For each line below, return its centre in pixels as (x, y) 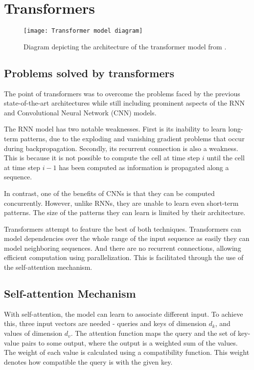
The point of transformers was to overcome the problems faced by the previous (122, 93)
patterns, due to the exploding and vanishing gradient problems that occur (132, 138)
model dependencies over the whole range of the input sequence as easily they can (127, 238)
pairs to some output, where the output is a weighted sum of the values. (130, 342)
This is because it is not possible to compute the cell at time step (102, 158)
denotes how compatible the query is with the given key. (88, 361)
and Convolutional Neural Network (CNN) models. (80, 112)
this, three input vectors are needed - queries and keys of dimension (105, 323)
